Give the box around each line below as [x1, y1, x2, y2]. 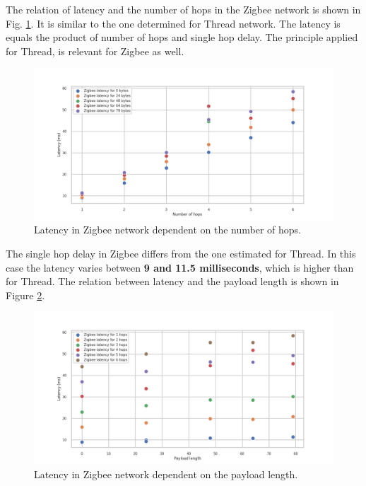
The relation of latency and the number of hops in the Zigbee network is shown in [6, 2, 361, 16]
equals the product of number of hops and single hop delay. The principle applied [6, 30, 358, 45]
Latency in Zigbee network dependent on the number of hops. [34, 222, 301, 237]
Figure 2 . [6, 287, 45, 302]
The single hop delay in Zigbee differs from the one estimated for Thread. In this [6, 246, 356, 261]
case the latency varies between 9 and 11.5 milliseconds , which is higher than [6, 260, 354, 274]
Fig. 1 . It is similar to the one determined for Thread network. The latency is [6, 16, 341, 30]
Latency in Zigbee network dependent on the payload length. [34, 466, 298, 481]
